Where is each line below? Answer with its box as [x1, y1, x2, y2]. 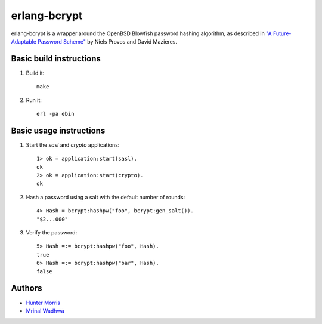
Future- [273, 30, 292, 37]
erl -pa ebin [36, 110, 75, 118]
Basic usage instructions [11, 125, 106, 135]
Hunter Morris [26, 299, 61, 306]
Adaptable [11, 38, 37, 45]
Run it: [26, 96, 42, 104]
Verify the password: [26, 229, 78, 236]
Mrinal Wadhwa [26, 307, 65, 314]
